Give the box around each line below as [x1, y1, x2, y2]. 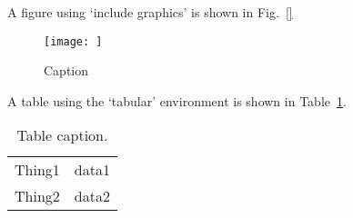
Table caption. [16, 124, 108, 146]
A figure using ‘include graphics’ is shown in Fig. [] [7, 3, 293, 21]
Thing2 [15, 185, 60, 207]
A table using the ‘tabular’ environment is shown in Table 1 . [7, 91, 347, 110]
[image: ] [44, 35, 103, 48]
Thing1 [15, 159, 60, 181]
